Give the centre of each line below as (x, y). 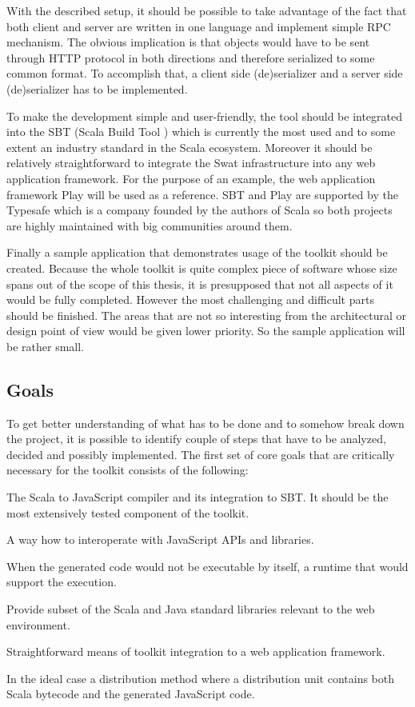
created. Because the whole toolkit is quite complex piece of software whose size (202, 268)
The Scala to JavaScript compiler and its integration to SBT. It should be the (198, 497)
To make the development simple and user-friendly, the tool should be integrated (205, 116)
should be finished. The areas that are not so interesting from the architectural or (206, 315)
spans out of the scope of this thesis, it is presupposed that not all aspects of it (200, 284)
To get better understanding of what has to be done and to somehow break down (206, 423)
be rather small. (45, 346)
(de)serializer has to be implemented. (97, 88)
